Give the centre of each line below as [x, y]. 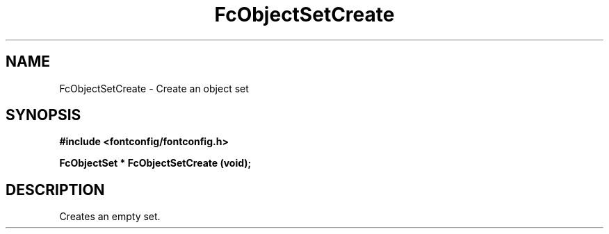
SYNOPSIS [43, 115]
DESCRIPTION [55, 190]
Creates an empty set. [110, 217]
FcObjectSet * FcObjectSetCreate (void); [155, 163]
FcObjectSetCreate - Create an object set [154, 88]
